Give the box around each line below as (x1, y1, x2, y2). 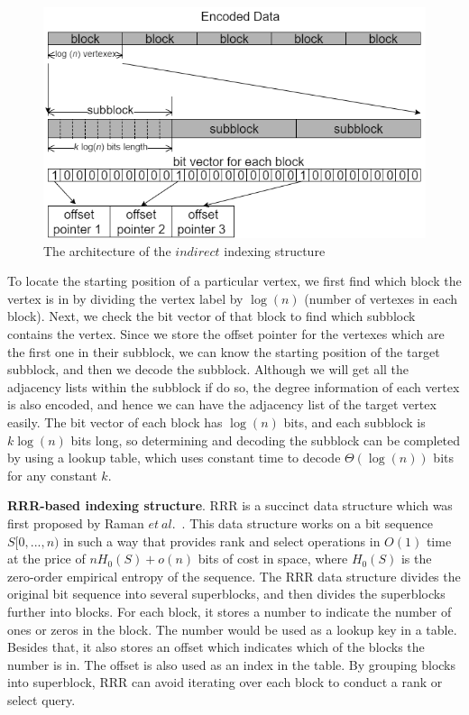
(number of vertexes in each (304, 289, 458, 307)
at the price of (7, 549, 86, 568)
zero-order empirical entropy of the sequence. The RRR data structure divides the (7, 566, 461, 585)
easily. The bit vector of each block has (7, 412, 223, 431)
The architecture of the (43, 241, 171, 260)
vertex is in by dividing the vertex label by (7, 289, 244, 307)
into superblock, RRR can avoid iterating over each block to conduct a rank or (7, 673, 443, 692)
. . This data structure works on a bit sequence (171, 513, 434, 532)
